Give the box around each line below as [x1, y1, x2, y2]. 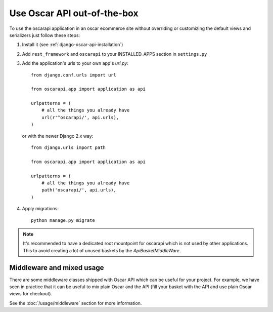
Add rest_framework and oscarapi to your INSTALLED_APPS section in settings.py [22, 51, 207, 57]
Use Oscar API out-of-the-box [9, 8, 139, 19]
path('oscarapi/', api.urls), [41, 187, 116, 193]
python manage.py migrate [31, 217, 96, 223]
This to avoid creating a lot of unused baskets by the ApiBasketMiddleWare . [23, 247, 181, 253]
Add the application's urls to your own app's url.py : [22, 60, 128, 66]
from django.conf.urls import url [31, 72, 116, 78]
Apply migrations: [22, 206, 59, 212]
